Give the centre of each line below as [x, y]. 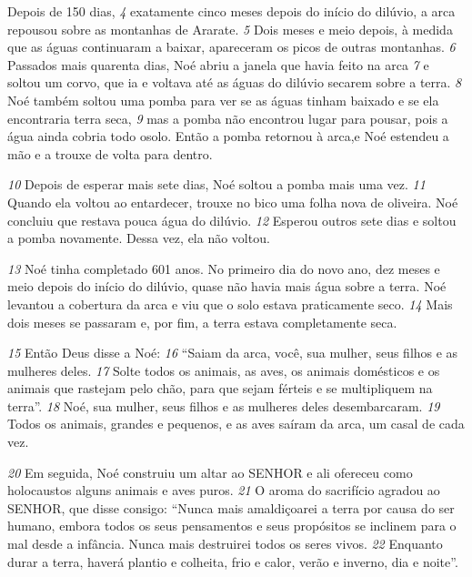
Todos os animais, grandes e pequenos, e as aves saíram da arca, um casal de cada [236, 424]
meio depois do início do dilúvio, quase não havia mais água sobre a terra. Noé [227, 286]
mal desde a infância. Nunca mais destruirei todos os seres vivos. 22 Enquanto [225, 544]
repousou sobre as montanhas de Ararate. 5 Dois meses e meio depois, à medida [230, 29]
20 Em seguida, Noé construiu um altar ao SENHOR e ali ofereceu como [210, 472]
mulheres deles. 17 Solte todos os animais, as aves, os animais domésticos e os [224, 370]
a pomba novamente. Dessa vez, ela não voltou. [139, 238]
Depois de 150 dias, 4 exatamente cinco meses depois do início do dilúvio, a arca [231, 11]
